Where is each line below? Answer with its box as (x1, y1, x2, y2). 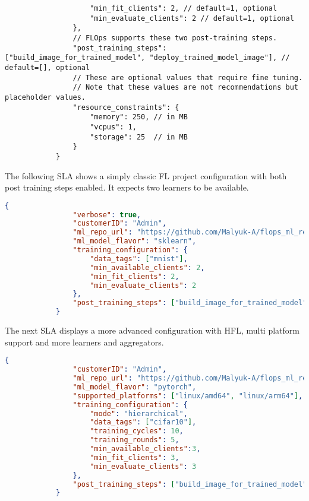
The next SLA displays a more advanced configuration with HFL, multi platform (5, 324, 299, 337)
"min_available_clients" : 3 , (90, 445, 201, 453)
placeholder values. (5, 93, 86, 102)
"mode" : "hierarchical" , (90, 409, 188, 418)
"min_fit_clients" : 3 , (90, 453, 179, 462)
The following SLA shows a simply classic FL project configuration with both (5, 169, 287, 182)
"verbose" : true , (72, 210, 141, 219)
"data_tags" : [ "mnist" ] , (90, 254, 188, 263)
